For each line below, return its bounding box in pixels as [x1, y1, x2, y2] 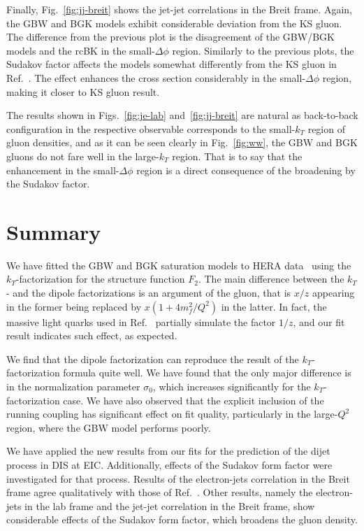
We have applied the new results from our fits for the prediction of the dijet [6, 444, 330, 458]
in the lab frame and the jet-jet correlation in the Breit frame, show [24, 498, 315, 513]
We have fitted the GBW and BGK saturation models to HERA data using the [6, 257, 351, 272]
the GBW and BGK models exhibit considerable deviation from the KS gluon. [6, 15, 342, 30]
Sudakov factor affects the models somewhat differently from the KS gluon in [6, 57, 337, 71]
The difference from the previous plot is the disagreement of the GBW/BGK [6, 29, 335, 44]
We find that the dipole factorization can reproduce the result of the [6, 351, 299, 366]
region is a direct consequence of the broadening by [136, 162, 356, 177]
